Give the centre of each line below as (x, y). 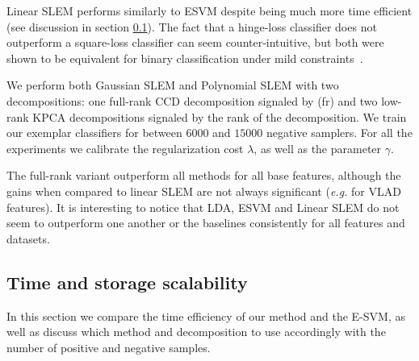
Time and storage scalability (127, 282)
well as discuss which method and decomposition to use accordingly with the (196, 332)
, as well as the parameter (318, 148)
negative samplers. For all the (339, 133)
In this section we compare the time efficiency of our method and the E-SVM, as (206, 315)
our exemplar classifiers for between (94, 133)
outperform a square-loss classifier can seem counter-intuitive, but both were (195, 42)
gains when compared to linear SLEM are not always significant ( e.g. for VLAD (204, 191)
